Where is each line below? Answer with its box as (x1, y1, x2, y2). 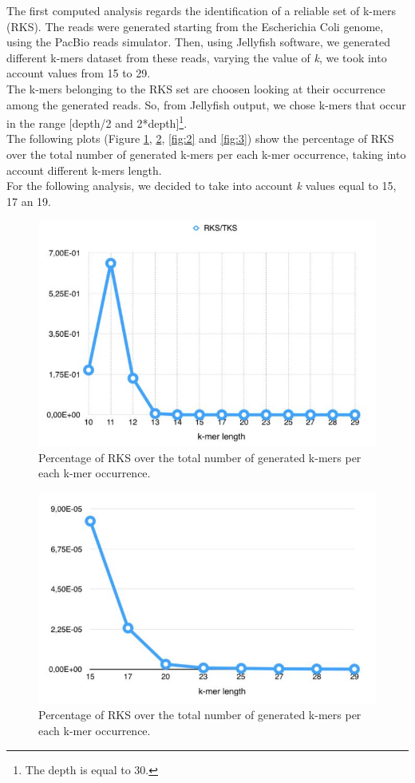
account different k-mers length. (6, 161, 162, 178)
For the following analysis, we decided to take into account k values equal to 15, (6, 177, 397, 194)
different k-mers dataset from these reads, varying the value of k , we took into (6, 49, 387, 65)
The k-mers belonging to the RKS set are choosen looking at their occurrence (6, 80, 385, 97)
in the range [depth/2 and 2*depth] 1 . (6, 113, 188, 131)
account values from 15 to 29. (6, 65, 151, 81)
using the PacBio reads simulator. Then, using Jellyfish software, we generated (6, 34, 391, 50)
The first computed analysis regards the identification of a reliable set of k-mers (6, 2, 396, 18)
